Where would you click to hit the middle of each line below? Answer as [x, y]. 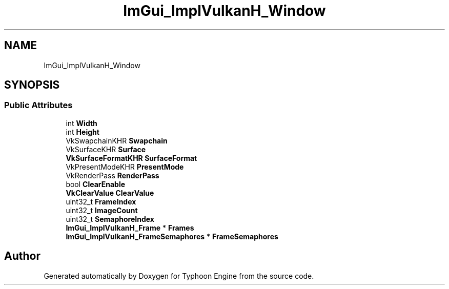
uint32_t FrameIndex [101, 201]
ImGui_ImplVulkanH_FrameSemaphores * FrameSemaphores [172, 236]
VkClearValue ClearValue [110, 193]
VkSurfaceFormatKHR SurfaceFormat [131, 158]
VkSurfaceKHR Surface [106, 149]
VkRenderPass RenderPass [113, 175]
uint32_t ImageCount [102, 210]
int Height [83, 132]
